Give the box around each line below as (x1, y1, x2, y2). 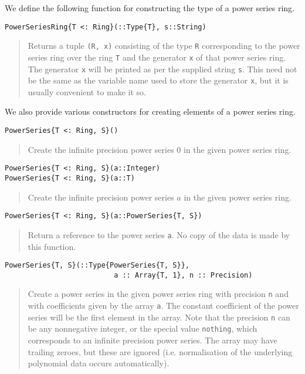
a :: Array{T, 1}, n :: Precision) (114, 271, 253, 279)
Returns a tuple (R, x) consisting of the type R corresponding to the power (28, 39, 300, 52)
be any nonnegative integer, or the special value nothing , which (28, 322, 257, 335)
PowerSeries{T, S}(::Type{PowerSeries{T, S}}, (5, 261, 189, 270)
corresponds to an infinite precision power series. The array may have (28, 334, 277, 346)
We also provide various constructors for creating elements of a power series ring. (5, 105, 296, 118)
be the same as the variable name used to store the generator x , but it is (28, 74, 289, 86)
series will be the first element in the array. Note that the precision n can (28, 310, 290, 323)
